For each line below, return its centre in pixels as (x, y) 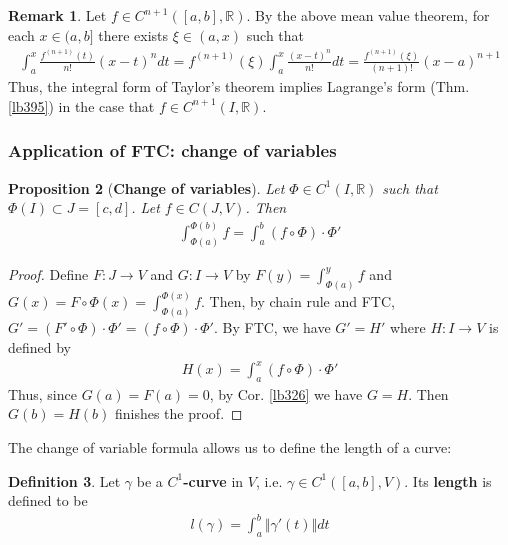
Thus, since (42, 393)
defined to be (48, 500)
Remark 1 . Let (57, 15)
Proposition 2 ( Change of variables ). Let (146, 187)
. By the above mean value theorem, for (368, 15)
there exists (133, 34)
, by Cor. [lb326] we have (286, 393)
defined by (40, 346)
